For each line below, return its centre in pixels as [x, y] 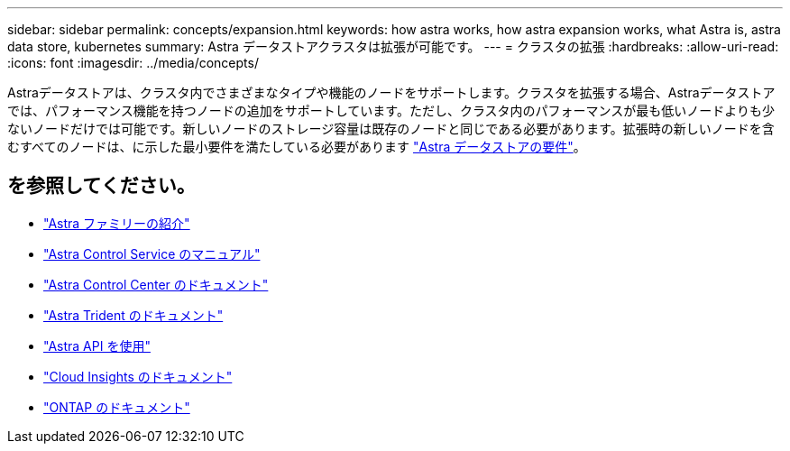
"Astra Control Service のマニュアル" [152, 253]
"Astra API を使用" [97, 345]
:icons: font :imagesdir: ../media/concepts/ [133, 63]
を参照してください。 [101, 186]
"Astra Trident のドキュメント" [133, 315]
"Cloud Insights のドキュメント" [138, 376]
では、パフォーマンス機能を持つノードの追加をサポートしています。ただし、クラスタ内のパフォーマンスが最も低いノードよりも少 [391, 110]
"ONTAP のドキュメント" [117, 407]
